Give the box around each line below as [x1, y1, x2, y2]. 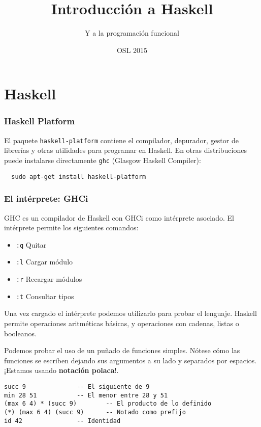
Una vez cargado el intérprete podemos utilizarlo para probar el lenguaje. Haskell [4, 308, 257, 318]
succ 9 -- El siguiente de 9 [4, 383, 150, 390]
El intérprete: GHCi [4, 192, 88, 205]
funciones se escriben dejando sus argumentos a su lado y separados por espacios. [4, 355, 257, 365]
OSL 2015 [116, 44, 148, 55]
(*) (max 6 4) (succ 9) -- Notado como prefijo [4, 408, 186, 416]
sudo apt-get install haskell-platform [11, 173, 146, 180]
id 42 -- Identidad [4, 417, 121, 424]
